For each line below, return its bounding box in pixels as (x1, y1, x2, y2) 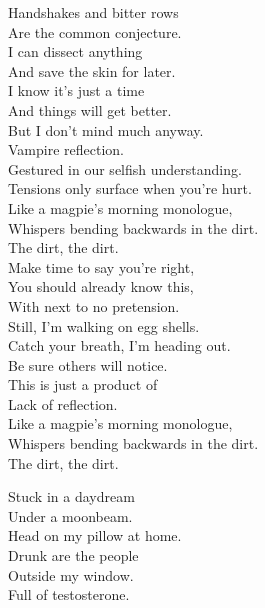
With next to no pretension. (8, 295, 180, 316)
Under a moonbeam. (8, 505, 133, 526)
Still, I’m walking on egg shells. (8, 315, 200, 336)
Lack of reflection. (8, 393, 118, 414)
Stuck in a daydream (8, 486, 135, 507)
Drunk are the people (8, 545, 139, 566)
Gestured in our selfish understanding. (8, 158, 242, 179)
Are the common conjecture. (8, 21, 182, 42)
